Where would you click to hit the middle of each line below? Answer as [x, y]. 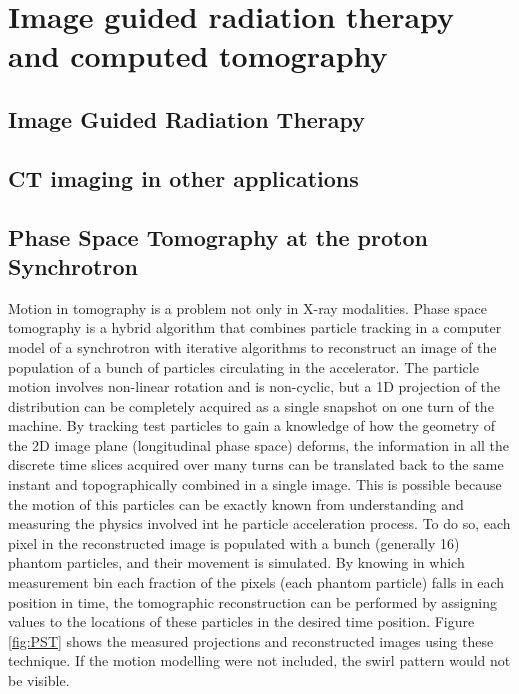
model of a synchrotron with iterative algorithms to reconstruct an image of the [252, 346]
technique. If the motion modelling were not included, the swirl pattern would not [259, 660]
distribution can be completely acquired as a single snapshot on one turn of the [251, 405]
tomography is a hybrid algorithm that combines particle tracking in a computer [255, 327]
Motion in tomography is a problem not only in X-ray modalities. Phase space [247, 307]
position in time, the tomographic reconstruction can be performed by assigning [252, 601]
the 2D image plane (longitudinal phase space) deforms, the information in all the [259, 444]
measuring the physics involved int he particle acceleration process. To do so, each [259, 523]
